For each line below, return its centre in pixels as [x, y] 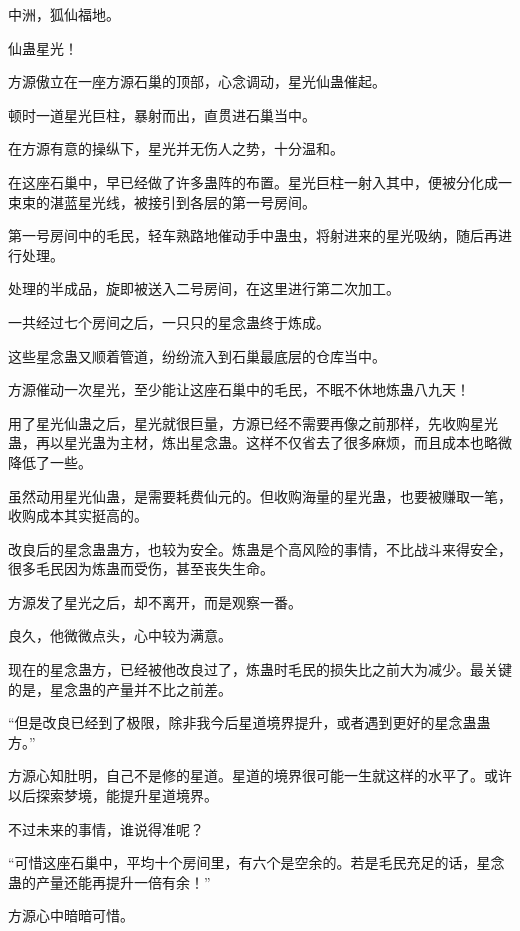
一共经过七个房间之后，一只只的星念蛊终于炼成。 [169, 321]
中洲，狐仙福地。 [64, 14]
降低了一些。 [50, 461]
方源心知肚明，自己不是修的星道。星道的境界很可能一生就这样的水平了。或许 [260, 775]
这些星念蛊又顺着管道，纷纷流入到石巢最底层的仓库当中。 [197, 355]
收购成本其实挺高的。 [78, 515]
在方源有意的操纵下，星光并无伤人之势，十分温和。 [176, 148]
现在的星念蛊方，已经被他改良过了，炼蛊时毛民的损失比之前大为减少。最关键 [260, 669]
